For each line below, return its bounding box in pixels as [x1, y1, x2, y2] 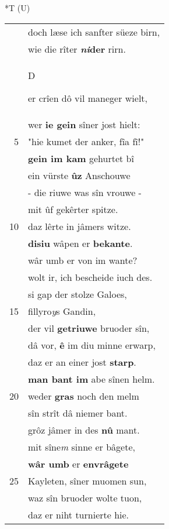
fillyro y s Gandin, [28, 304, 96, 318]
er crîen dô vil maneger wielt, [28, 91, 148, 105]
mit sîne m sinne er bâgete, [28, 439, 135, 454]
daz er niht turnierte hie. [28, 507, 129, 521]
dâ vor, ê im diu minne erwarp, [28, 338, 156, 352]
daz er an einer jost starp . [28, 355, 136, 369]
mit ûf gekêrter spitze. [28, 202, 118, 216]
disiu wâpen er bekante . [28, 236, 133, 250]
